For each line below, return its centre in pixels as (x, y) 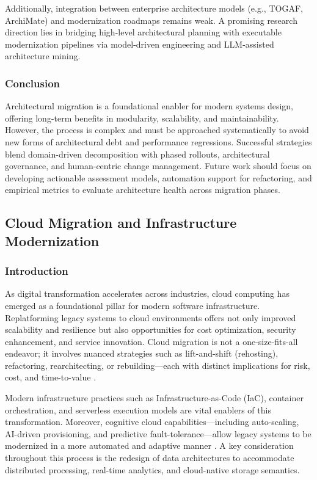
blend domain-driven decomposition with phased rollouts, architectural (137, 154)
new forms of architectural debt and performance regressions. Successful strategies (158, 141)
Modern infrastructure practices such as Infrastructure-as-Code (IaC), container (154, 398)
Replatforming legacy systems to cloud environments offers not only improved (151, 317)
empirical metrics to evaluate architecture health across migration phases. (143, 190)
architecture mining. (43, 56)
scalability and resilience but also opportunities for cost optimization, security (151, 329)
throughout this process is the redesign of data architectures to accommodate (150, 458)
